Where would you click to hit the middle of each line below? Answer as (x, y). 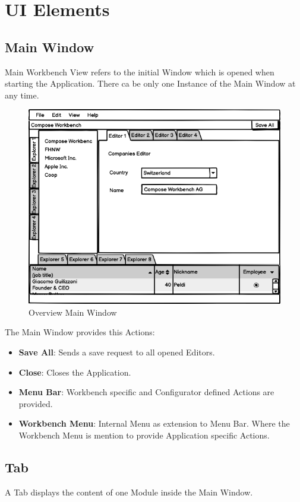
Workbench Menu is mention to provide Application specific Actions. (144, 435)
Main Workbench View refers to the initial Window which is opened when (140, 72)
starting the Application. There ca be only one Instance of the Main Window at (150, 83)
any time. (22, 95)
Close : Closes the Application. (75, 372)
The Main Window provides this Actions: (80, 332)
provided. (36, 403)
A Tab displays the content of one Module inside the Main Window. (129, 492)
